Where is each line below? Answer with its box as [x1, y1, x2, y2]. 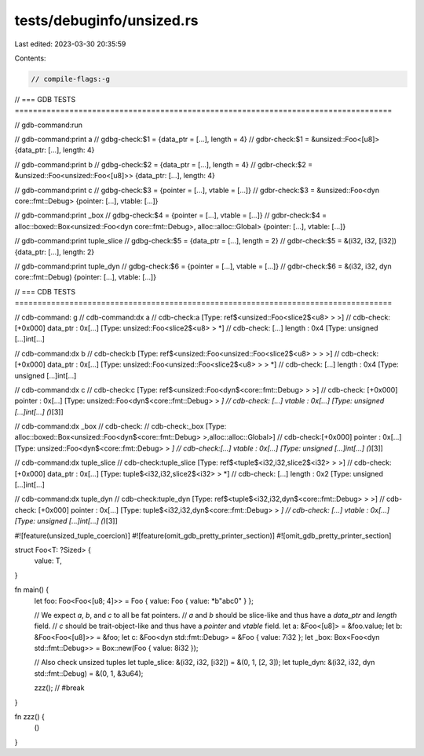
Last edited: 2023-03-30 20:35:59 [14, 39, 126, 49]
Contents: [14, 53, 46, 63]
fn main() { [14, 585, 49, 594]
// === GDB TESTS [14, 94, 76, 104]
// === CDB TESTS [14, 287, 76, 296]
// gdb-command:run [14, 120, 82, 130]
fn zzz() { [14, 712, 45, 721]
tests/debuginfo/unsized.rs [14, 12, 199, 29]
